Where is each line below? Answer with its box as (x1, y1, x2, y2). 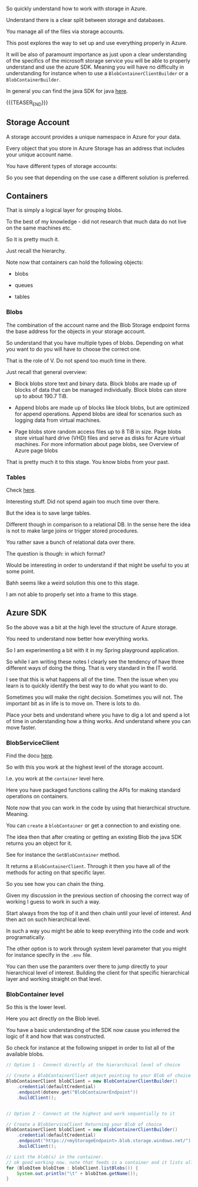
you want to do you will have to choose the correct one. (6, 346, 141, 353)
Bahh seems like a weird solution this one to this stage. (6, 579, 140, 586)
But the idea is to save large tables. (6, 509, 91, 517)
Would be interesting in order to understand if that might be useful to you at (6, 562, 190, 569)
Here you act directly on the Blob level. (6, 1015, 100, 1023)
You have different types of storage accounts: (6, 162, 118, 169)
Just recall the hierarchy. (6, 247, 67, 254)
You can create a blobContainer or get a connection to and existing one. (6, 822, 181, 829)
